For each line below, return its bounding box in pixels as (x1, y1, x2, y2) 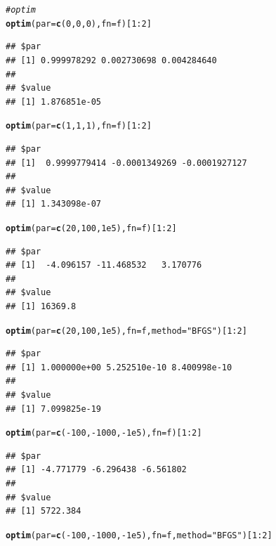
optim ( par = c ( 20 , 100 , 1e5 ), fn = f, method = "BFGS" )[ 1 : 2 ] (6, 325, 247, 336)
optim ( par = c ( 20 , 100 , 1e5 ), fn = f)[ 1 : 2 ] (6, 223, 177, 233)
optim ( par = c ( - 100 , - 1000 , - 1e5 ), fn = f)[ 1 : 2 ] (6, 428, 202, 438)
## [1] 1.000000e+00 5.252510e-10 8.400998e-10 (6, 362, 232, 372)
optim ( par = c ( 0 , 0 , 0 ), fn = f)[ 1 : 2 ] (6, 18, 152, 29)
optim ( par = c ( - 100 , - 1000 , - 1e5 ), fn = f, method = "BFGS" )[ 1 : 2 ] (6, 530, 272, 540)
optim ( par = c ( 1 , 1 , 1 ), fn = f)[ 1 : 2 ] (6, 121, 152, 131)
